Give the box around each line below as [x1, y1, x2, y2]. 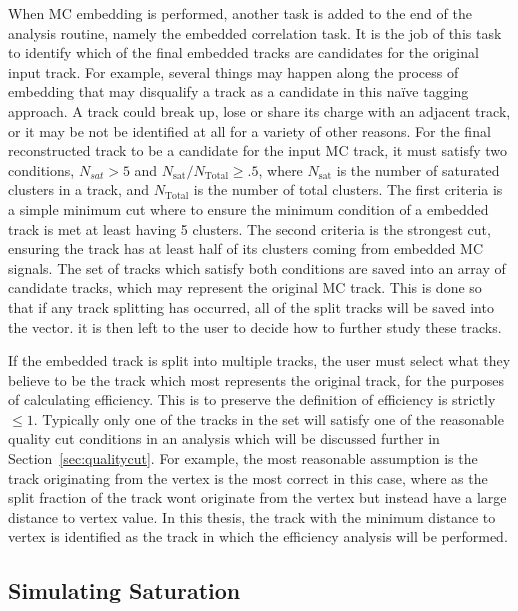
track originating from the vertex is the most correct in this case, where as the [8, 467, 488, 488]
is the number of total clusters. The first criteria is [193, 179, 503, 200]
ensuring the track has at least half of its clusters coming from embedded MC [8, 238, 484, 259]
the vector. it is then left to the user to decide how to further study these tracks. [8, 316, 502, 337]
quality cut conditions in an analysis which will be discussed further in [8, 428, 440, 449]
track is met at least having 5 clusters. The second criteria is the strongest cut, [8, 218, 491, 239]
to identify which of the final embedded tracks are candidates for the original [8, 42, 479, 63]
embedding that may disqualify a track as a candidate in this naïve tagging [8, 81, 469, 102]
